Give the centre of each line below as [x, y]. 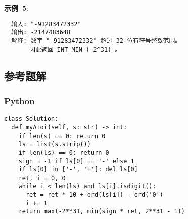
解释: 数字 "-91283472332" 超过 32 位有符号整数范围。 [96, 41]
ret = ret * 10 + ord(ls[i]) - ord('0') [94, 195]
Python [19, 100]
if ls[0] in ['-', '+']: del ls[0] [78, 170]
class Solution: [31, 119]
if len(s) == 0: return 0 [62, 136]
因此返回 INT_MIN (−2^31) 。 [75, 49]
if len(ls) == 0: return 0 [64, 152]
